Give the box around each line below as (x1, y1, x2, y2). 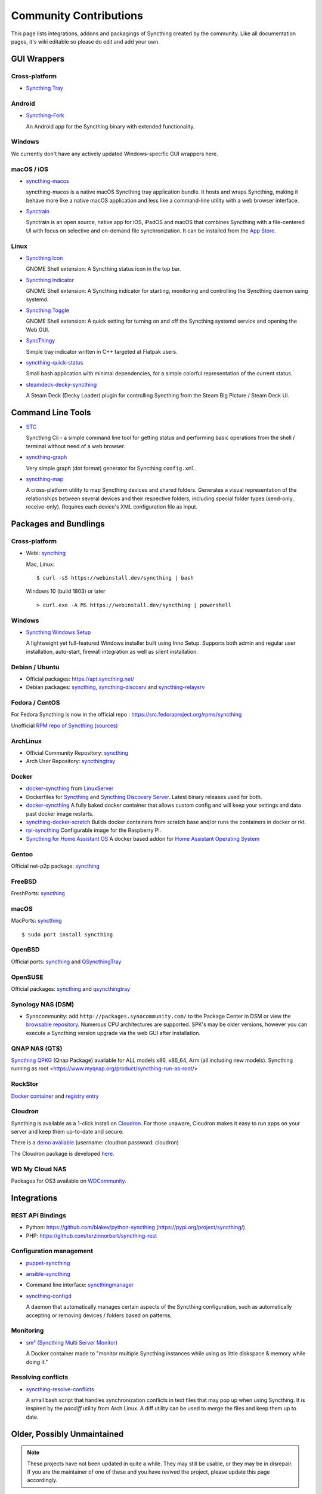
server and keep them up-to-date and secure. (11, 1128, 124, 1135)
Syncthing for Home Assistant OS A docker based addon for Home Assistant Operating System (26, 835, 259, 842)
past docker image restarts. (26, 810, 94, 817)
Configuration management (11, 1247, 94, 1255)
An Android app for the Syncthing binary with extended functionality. (26, 123, 195, 130)
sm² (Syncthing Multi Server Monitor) (26, 1339, 117, 1346)
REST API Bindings (11, 1211, 67, 1219)
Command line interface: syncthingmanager (26, 1281, 134, 1288)
